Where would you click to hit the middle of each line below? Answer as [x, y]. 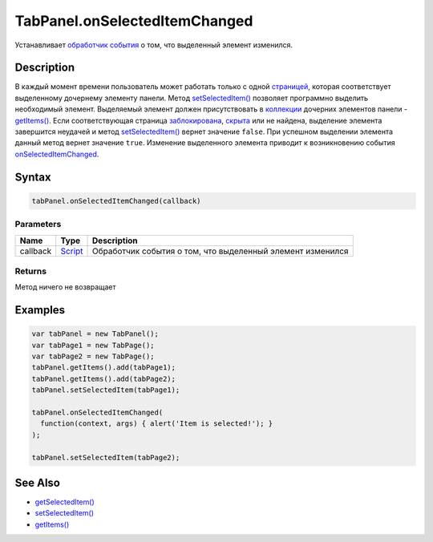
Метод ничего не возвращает [65, 287]
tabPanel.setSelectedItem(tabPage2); [106, 457]
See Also [37, 482]
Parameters [38, 224]
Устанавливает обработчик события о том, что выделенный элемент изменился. [154, 45]
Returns [31, 271]
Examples [40, 310]
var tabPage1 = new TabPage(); [93, 345]
